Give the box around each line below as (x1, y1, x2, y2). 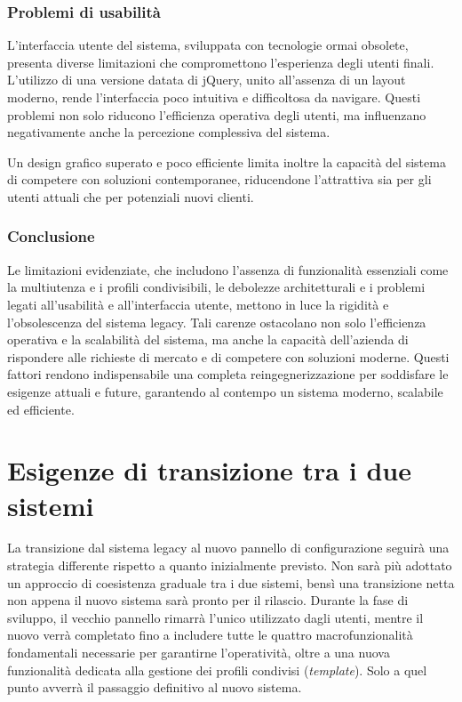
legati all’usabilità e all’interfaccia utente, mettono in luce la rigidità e (7, 295, 389, 313)
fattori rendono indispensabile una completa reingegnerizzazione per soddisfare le (7, 365, 449, 383)
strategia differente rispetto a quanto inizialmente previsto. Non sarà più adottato (7, 556, 452, 575)
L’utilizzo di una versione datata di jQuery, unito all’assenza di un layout (7, 70, 406, 89)
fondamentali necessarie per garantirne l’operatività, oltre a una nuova (7, 643, 390, 661)
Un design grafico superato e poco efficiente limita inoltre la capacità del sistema (7, 152, 446, 171)
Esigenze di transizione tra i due (7, 452, 411, 488)
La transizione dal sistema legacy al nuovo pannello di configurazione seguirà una (7, 538, 450, 557)
